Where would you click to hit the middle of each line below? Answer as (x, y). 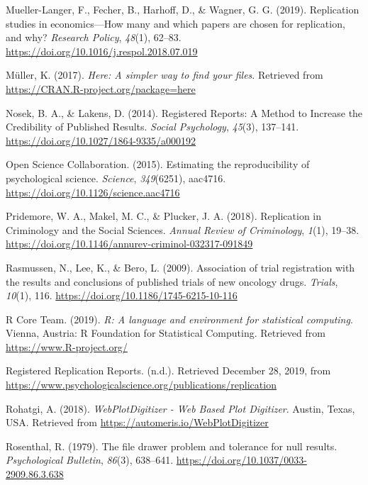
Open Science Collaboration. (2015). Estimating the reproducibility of (158, 164)
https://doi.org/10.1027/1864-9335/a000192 (101, 140)
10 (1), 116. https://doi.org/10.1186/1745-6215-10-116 (122, 295)
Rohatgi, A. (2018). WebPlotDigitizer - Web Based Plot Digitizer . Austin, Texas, (180, 408)
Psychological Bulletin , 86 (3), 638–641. (90, 460)
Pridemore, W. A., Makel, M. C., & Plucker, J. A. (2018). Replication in (164, 216)
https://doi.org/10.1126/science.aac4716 (93, 192)
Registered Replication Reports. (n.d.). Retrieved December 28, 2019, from (168, 370)
